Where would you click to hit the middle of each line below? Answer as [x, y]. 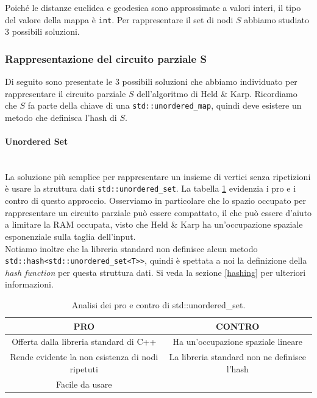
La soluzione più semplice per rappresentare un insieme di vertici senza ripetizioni [158, 176]
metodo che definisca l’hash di [61, 117]
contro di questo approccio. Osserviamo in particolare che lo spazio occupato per [156, 201]
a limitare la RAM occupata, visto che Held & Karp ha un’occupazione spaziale [154, 224]
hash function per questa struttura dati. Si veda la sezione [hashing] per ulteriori [155, 272]
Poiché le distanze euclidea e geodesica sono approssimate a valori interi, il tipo [153, 7]
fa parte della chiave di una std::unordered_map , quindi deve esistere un [165, 105]
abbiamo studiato [276, 19]
